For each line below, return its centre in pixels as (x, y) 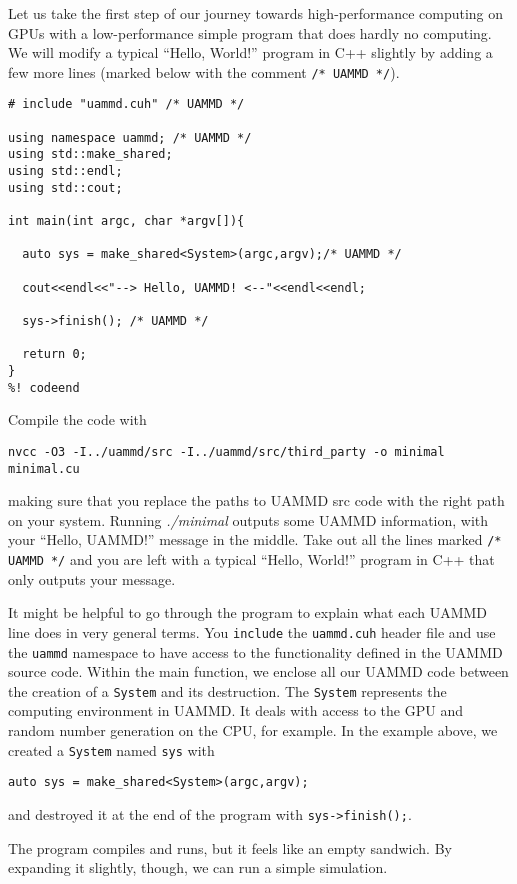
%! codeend (44, 387)
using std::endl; (65, 171)
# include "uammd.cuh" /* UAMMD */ (126, 104)
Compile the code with (77, 419)
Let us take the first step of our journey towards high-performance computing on (256, 13)
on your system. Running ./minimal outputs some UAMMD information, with (248, 519)
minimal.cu (44, 468)
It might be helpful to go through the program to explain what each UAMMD (248, 612)
